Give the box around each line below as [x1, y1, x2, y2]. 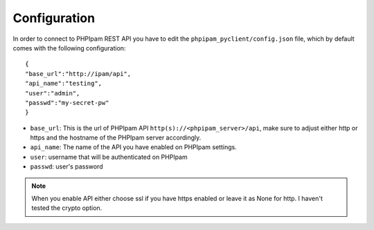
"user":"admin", [25, 89, 80, 97]
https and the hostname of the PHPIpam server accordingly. [30, 133, 202, 142]
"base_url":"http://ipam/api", [25, 70, 132, 77]
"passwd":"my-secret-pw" [25, 99, 109, 106]
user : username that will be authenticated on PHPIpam [30, 153, 188, 161]
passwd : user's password [30, 162, 103, 171]
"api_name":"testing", [25, 79, 103, 88]
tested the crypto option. [31, 204, 103, 212]
